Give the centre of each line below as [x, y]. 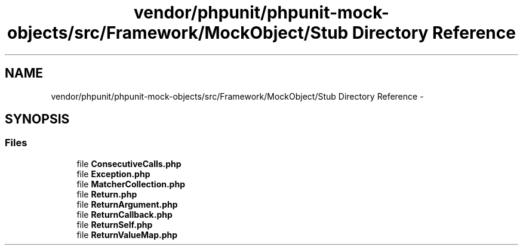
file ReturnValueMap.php [127, 234]
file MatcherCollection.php [131, 184]
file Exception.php [113, 174]
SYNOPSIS [37, 119]
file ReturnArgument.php [127, 204]
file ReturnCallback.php [124, 214]
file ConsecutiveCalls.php [129, 163]
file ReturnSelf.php [115, 224]
